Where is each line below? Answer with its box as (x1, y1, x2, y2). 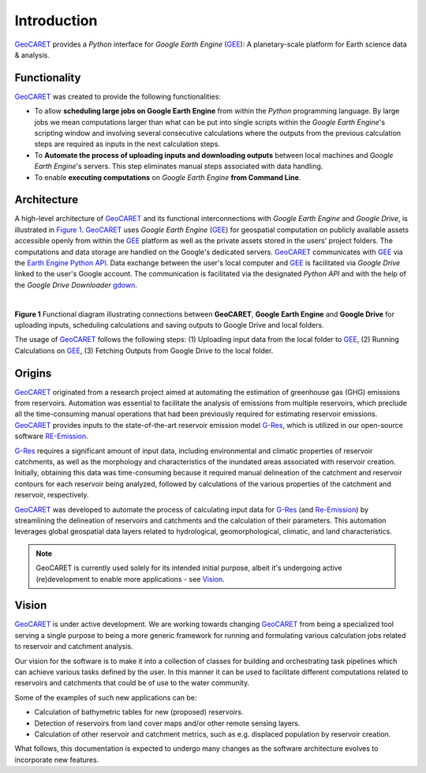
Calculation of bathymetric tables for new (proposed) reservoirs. (34, 707, 244, 717)
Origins (14, 366, 52, 380)
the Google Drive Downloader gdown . (14, 280, 137, 290)
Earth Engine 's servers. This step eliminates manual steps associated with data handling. (34, 162, 323, 171)
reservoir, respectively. (14, 490, 89, 500)
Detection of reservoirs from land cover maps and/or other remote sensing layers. (34, 719, 301, 728)
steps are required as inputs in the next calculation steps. (34, 139, 221, 149)
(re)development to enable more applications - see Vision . (35, 574, 225, 584)
